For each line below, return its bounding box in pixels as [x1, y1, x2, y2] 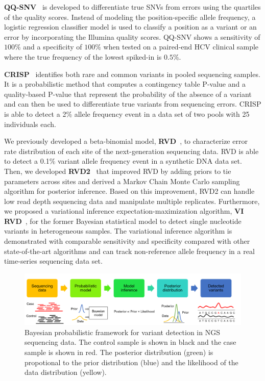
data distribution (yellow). [25, 367, 107, 377]
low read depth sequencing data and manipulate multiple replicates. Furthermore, [4, 195, 260, 206]
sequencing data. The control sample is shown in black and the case [25, 337, 236, 347]
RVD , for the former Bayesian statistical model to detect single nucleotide [4, 215, 242, 226]
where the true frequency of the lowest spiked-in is [4, 51, 162, 62]
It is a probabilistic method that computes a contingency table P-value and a [4, 79, 246, 89]
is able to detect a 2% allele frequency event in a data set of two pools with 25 [4, 108, 250, 119]
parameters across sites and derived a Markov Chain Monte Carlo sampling [4, 175, 240, 186]
